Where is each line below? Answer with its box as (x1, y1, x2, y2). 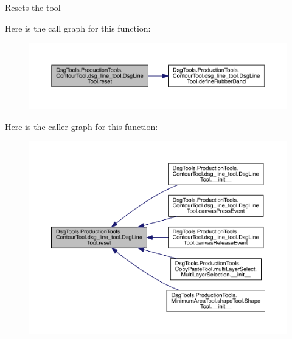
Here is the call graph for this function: (5, 21, 151, 34)
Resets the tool (5, 1, 61, 13)
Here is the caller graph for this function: (5, 120, 158, 132)
